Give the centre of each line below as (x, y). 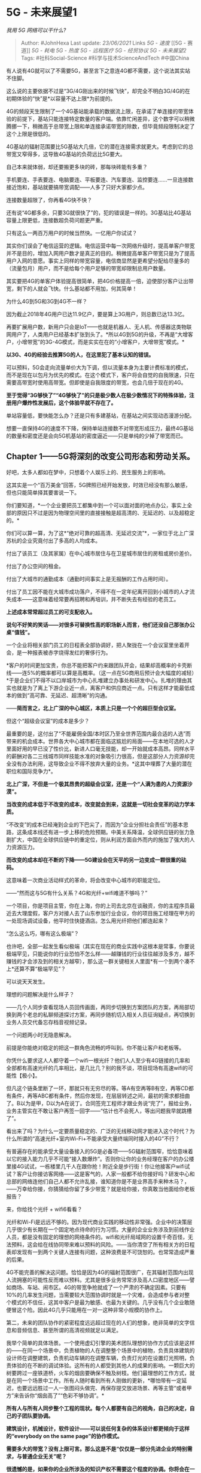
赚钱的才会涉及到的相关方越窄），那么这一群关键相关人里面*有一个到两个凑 (98, 961)
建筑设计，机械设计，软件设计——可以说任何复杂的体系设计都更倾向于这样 (98, 1429)
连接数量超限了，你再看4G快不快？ (49, 200)
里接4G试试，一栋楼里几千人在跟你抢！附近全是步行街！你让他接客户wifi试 (98, 1166)
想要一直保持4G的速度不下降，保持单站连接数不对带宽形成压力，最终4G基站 (100, 428)
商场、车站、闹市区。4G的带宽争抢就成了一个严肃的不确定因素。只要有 (99, 1287)
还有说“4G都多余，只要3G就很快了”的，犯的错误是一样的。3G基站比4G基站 (99, 212)
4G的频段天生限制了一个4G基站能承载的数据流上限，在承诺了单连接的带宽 (97, 111)
